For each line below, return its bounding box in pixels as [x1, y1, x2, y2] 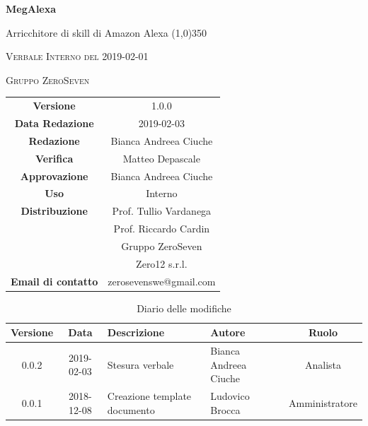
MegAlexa [6, 1, 57, 16]
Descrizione [107, 325, 165, 340]
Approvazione [20, 168, 88, 183]
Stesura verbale [107, 357, 174, 372]
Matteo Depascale [122, 150, 200, 165]
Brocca [210, 402, 241, 417]
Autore [210, 325, 246, 340]
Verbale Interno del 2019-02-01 [6, 49, 149, 64]
